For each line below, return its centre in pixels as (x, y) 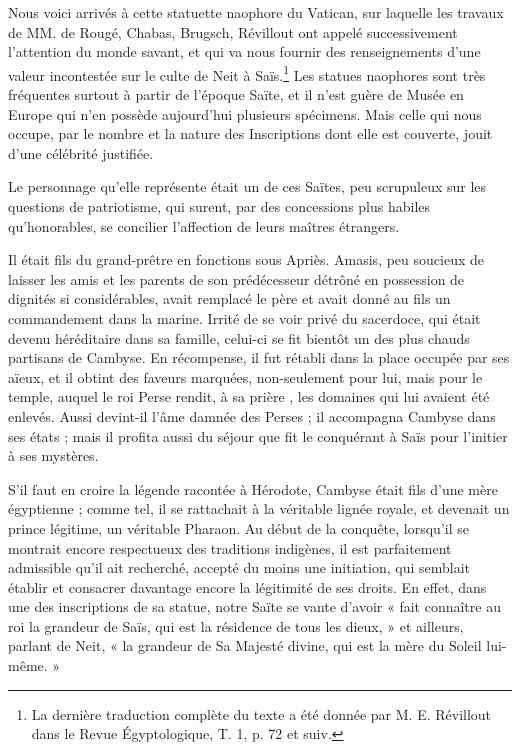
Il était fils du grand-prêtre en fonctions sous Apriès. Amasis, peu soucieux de (246, 259)
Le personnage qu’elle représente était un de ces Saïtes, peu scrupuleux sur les (247, 186)
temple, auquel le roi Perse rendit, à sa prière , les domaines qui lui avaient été (249, 396)
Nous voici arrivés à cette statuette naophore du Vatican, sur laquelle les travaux (256, 12)
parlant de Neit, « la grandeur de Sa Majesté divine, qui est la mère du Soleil (245, 645)
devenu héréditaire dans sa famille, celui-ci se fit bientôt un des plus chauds (239, 337)
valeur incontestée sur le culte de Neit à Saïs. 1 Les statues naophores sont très (247, 73)
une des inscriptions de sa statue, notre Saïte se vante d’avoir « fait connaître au (254, 606)
